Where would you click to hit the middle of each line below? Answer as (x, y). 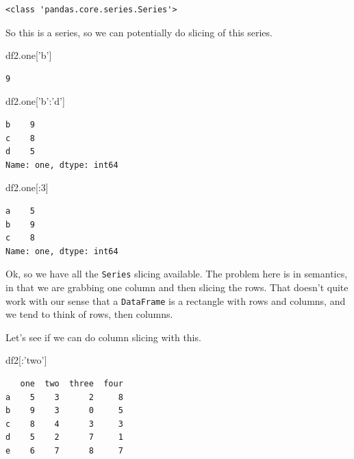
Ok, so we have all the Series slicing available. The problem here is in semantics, (177, 274)
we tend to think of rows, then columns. (89, 314)
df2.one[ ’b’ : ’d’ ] (35, 101)
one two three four (72, 384)
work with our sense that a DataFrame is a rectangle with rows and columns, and (176, 300)
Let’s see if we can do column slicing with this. (103, 337)
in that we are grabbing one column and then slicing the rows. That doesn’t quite (177, 287)
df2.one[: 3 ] (27, 187)
